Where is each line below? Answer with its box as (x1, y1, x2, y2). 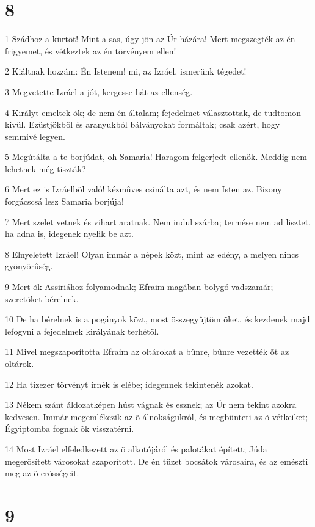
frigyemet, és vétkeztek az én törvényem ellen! (5, 44, 176, 57)
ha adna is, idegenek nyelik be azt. (5, 227, 134, 240)
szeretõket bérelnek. (5, 292, 79, 305)
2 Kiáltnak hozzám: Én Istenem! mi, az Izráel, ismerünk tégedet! (5, 65, 247, 78)
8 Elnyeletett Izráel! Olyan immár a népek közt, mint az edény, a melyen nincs (5, 247, 299, 260)
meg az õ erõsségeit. (5, 467, 79, 479)
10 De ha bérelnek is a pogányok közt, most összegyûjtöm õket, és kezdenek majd (5, 313, 310, 325)
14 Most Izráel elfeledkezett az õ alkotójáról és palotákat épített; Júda (5, 442, 267, 455)
